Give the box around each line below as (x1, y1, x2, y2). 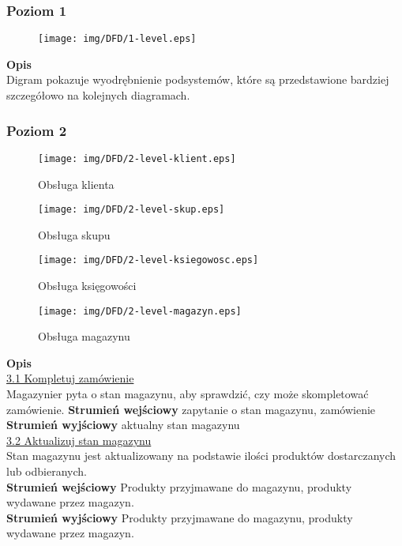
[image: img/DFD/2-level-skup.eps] (38, 204, 225, 216)
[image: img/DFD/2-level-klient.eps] (38, 153, 236, 164)
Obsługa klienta (38, 175, 115, 192)
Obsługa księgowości (38, 277, 137, 294)
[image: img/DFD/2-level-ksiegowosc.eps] (38, 254, 259, 266)
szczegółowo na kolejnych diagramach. (6, 87, 190, 104)
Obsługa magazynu (38, 328, 130, 345)
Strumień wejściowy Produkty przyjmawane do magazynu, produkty (6, 478, 352, 495)
